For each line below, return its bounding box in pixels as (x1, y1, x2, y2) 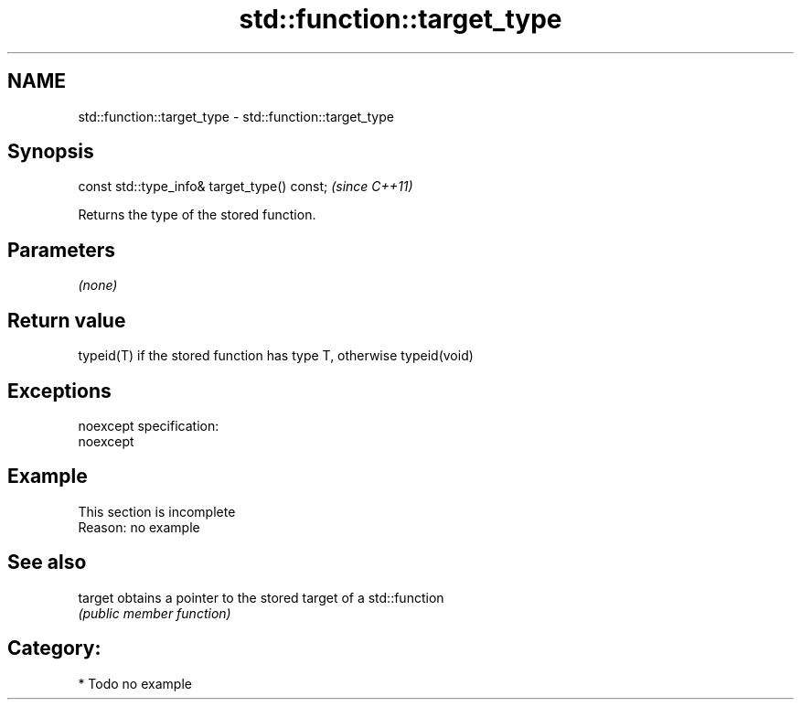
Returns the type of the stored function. (78, 207, 316, 223)
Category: (7, 637, 101, 660)
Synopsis (7, 140, 94, 164)
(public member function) (78, 605, 231, 621)
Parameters (7, 238, 115, 262)
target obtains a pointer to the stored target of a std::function (78, 589, 444, 605)
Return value (7, 308, 126, 332)
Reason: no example (78, 519, 200, 535)
